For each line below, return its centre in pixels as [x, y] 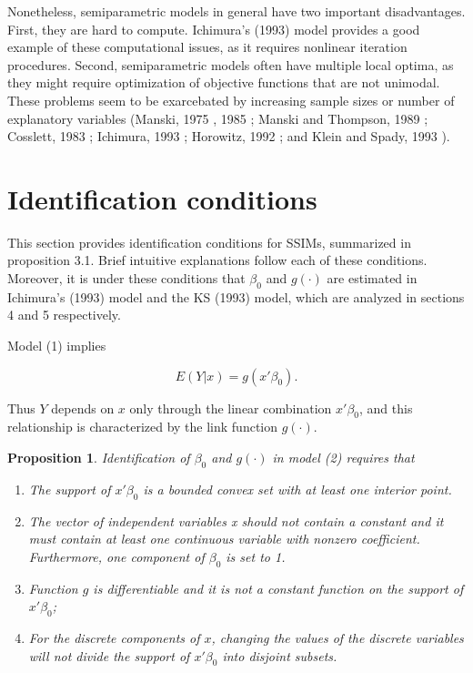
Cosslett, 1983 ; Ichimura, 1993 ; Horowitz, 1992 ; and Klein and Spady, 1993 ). [229, 136]
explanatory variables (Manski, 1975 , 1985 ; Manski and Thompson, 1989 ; [218, 118]
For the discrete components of [114, 637]
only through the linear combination [231, 408]
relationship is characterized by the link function [143, 427]
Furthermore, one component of [116, 556]
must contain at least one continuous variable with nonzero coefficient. [224, 539]
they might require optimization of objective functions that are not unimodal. [224, 82]
